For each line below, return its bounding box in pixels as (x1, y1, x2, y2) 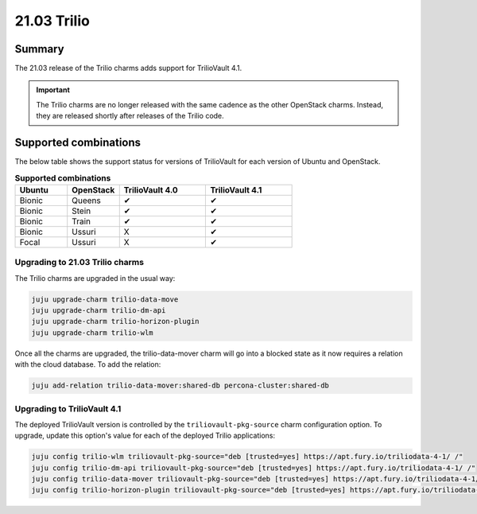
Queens (72, 195, 101, 206)
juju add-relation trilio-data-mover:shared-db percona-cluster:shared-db (31, 381, 330, 390)
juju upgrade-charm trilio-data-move (31, 294, 179, 304)
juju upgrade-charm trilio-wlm (31, 328, 154, 337)
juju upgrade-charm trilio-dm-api (31, 306, 166, 315)
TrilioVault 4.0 (123, 184, 178, 195)
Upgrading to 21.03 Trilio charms (14, 257, 145, 268)
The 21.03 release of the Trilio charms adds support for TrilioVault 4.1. (14, 64, 242, 73)
